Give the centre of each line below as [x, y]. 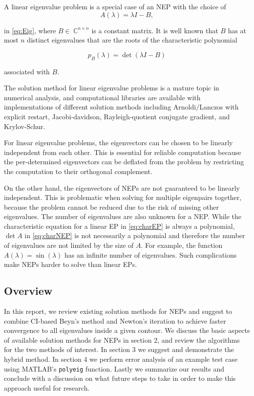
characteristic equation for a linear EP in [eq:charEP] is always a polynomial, [119, 226]
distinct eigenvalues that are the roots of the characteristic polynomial [132, 40]
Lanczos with [219, 107]
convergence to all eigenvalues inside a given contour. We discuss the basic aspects [127, 330]
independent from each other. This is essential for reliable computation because [123, 152]
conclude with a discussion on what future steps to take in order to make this [120, 378]
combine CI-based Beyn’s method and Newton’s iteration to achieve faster [115, 320]
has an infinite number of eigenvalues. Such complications [151, 254]
